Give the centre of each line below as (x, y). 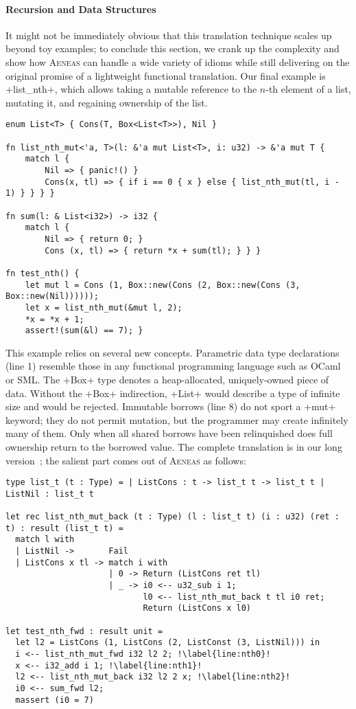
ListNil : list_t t (50, 494)
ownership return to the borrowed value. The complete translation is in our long (174, 446)
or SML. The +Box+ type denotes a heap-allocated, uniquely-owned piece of (167, 380)
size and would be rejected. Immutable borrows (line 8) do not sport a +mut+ (171, 406)
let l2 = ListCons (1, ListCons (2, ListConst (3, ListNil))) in (168, 643)
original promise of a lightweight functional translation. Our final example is (166, 75)
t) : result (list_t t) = (64, 528)
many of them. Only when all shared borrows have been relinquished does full (169, 433)
